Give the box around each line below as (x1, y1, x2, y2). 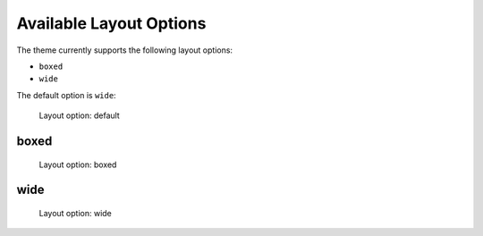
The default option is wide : (16, 89, 116, 100)
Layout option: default (38, 110, 120, 121)
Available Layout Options (16, 13, 207, 33)
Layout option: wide (38, 207, 112, 218)
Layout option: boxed (38, 159, 117, 170)
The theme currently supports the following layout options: (16, 45, 233, 55)
